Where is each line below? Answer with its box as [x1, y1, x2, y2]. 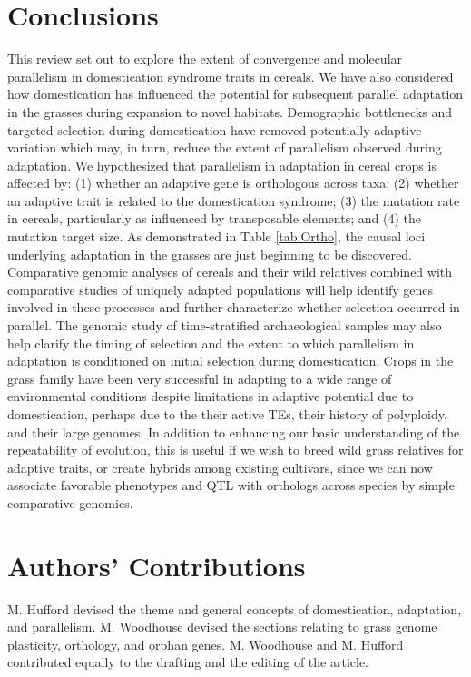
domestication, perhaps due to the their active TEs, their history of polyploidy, [7, 405, 447, 423]
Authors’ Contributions [7, 546, 306, 584]
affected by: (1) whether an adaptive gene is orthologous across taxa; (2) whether [7, 173, 459, 192]
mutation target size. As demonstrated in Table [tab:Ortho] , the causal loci [7, 227, 426, 246]
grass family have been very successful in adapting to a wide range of [7, 368, 392, 388]
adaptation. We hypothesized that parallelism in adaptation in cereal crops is [7, 155, 437, 174]
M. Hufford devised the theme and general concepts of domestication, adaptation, [7, 599, 462, 618]
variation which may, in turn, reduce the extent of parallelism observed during [7, 138, 442, 157]
